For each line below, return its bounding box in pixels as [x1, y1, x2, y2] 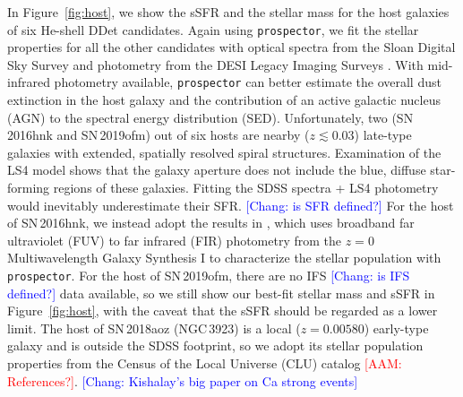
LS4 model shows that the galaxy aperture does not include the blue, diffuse [7, 160, 426, 179]
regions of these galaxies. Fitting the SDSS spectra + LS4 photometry [53, 178, 439, 197]
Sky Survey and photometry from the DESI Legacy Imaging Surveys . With [7, 55, 424, 73]
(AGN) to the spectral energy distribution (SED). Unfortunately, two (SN [7, 108, 414, 126]
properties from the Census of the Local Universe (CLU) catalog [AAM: [7, 354, 402, 373]
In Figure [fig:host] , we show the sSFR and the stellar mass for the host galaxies [7, 3, 450, 21]
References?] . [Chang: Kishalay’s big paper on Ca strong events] [7, 371, 358, 390]
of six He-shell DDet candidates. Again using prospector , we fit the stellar [7, 20, 419, 39]
